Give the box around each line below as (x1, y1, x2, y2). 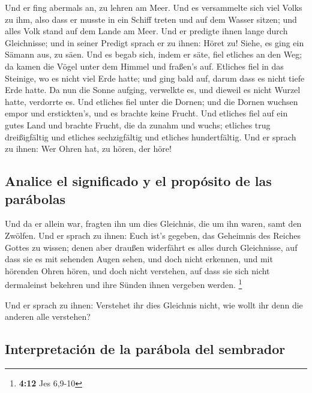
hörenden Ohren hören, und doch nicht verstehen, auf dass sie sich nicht (5, 264, 270, 277)
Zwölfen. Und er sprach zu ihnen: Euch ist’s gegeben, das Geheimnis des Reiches (5, 229, 301, 241)
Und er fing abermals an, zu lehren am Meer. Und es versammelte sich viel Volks (5, 1, 302, 13)
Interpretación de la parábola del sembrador (5, 340, 286, 358)
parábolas (5, 189, 65, 208)
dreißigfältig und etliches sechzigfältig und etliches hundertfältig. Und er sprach (5, 130, 296, 143)
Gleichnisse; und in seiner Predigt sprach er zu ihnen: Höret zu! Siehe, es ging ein (5, 36, 304, 49)
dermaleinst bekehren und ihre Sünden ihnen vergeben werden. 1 (5, 277, 242, 290)
